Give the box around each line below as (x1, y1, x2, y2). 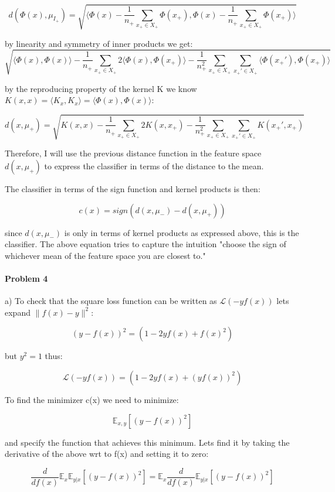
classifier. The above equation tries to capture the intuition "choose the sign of (5, 238, 286, 250)
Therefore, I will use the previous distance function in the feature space (5, 147, 262, 159)
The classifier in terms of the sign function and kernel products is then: (5, 183, 260, 195)
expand (5, 306, 31, 318)
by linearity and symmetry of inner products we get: (5, 37, 193, 49)
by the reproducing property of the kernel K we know (5, 82, 197, 94)
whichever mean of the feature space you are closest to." (5, 249, 206, 261)
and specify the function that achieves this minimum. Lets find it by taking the (5, 436, 290, 448)
